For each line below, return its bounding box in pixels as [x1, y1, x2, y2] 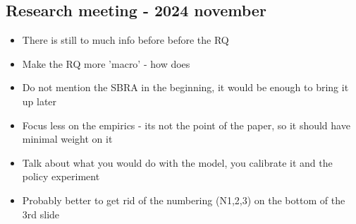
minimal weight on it [22, 131, 113, 146]
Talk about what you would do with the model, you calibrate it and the [22, 155, 333, 170]
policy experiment [22, 169, 100, 184]
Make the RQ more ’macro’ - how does [22, 56, 190, 71]
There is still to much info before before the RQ [22, 33, 229, 47]
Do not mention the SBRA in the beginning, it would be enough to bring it [22, 80, 349, 95]
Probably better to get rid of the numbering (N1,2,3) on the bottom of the [22, 192, 345, 207]
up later [22, 93, 57, 108]
